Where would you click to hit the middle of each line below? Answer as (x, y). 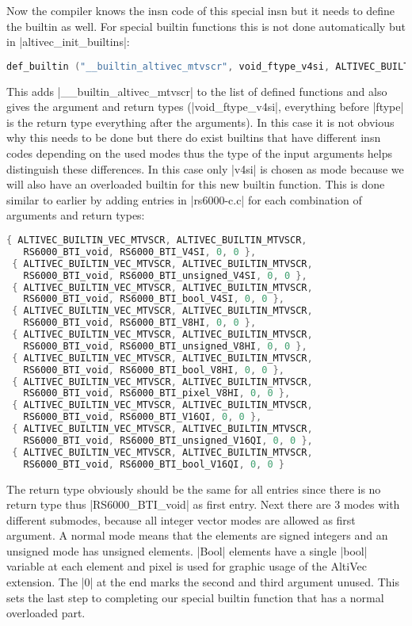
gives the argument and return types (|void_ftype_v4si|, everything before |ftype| (205, 107)
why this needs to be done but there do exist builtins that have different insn (194, 137)
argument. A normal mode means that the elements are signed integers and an (197, 535)
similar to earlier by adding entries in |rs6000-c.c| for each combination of (184, 199)
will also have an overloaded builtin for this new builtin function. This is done (196, 184)
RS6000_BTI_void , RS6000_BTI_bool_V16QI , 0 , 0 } (154, 464)
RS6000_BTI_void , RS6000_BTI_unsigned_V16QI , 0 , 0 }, (168, 440)
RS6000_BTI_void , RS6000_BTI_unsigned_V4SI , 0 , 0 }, (165, 275)
